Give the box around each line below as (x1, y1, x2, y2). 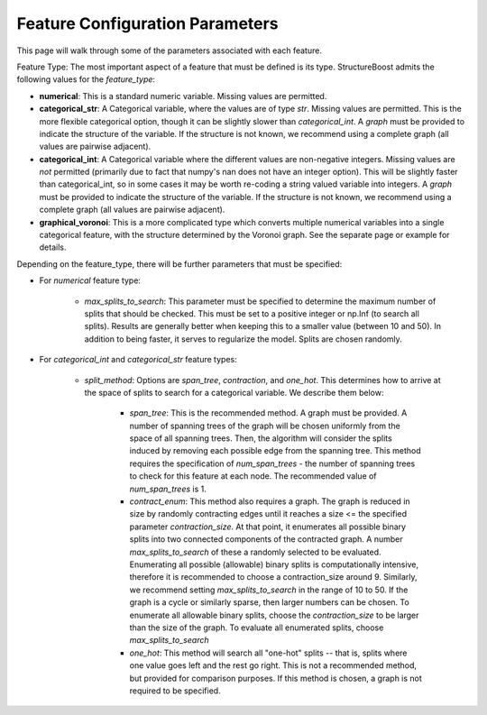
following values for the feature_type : (16, 74, 156, 85)
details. (39, 242, 67, 252)
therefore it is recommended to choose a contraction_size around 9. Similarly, (129, 572, 418, 582)
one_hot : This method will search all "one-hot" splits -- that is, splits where (129, 647, 408, 658)
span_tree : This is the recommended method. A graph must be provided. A (129, 408, 408, 418)
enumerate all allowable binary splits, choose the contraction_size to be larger (129, 610, 419, 620)
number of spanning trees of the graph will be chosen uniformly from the (129, 420, 400, 431)
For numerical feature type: (39, 275, 142, 286)
